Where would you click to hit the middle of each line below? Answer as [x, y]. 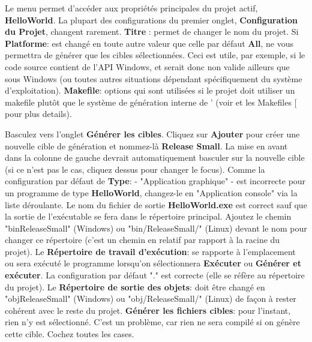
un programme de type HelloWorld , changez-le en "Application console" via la [151, 192]
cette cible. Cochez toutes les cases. [70, 334]
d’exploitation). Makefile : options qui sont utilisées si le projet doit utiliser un [150, 90]
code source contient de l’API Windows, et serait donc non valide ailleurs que [147, 66]
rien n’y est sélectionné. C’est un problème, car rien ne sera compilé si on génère [152, 322]
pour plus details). [38, 114]
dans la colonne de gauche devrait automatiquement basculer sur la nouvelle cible [155, 157]
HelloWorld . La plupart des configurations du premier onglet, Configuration [151, 19]
